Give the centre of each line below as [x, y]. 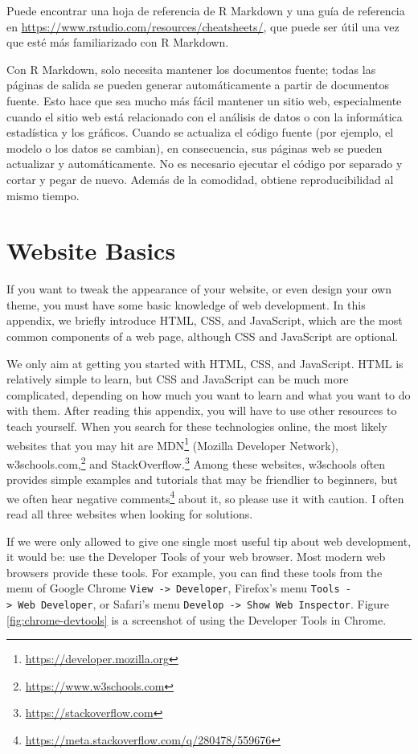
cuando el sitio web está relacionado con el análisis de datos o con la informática [205, 116]
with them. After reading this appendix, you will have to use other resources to [202, 410]
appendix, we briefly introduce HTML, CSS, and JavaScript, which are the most [205, 320]
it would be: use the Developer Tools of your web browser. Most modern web [196, 557]
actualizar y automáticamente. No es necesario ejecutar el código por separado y [205, 164]
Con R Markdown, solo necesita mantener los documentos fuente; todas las [191, 69]
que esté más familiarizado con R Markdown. [118, 42]
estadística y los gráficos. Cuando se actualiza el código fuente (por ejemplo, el [200, 132]
